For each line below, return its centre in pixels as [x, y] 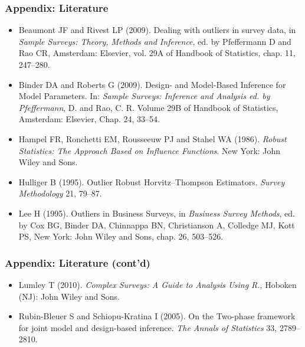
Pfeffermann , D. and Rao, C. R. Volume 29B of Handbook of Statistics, [148, 107]
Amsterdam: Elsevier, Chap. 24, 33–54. [89, 119]
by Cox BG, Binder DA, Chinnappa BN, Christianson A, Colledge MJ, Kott [157, 225]
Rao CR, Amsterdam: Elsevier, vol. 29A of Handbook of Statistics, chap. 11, [157, 53]
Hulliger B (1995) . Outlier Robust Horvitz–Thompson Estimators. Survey [152, 181]
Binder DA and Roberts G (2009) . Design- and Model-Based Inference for [152, 84]
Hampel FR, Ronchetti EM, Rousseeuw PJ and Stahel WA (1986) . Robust [152, 138]
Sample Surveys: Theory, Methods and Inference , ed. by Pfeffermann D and [155, 41]
